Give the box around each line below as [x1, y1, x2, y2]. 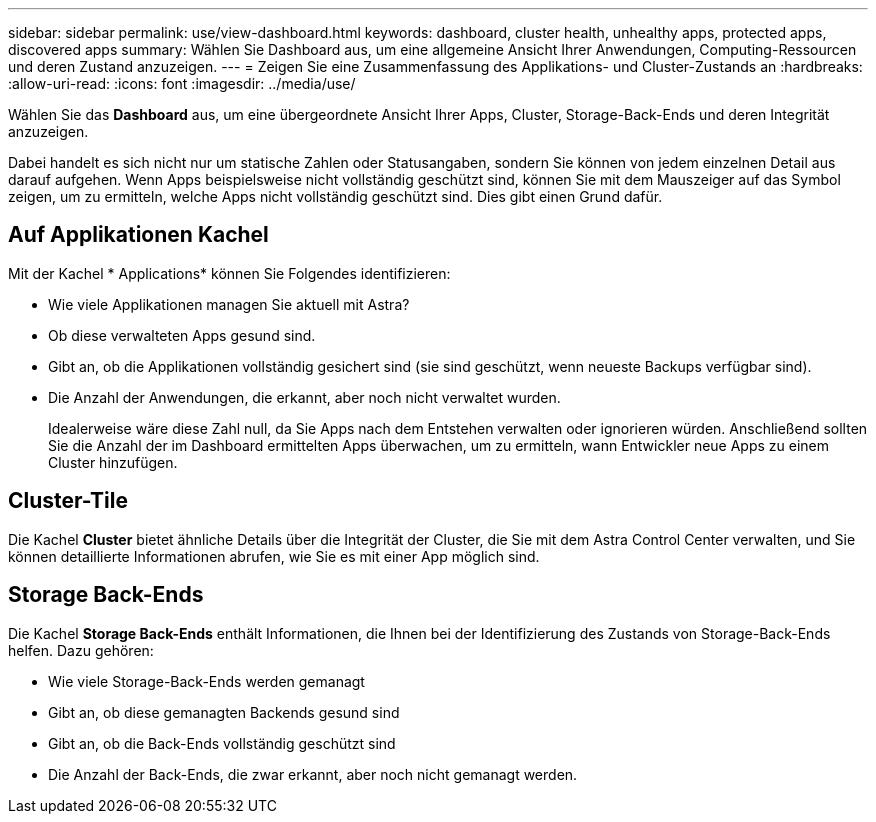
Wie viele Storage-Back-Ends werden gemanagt [48, 672, 365, 690]
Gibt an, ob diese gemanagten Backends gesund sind [48, 703, 400, 721]
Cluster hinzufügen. [48, 453, 178, 471]
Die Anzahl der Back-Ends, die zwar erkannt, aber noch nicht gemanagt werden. [48, 765, 578, 783]
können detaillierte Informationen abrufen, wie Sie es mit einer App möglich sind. [8, 547, 540, 565]
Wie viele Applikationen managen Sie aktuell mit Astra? [48, 295, 410, 313]
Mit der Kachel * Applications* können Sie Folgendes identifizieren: [8, 264, 451, 282]
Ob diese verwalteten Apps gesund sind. [48, 326, 316, 344]
